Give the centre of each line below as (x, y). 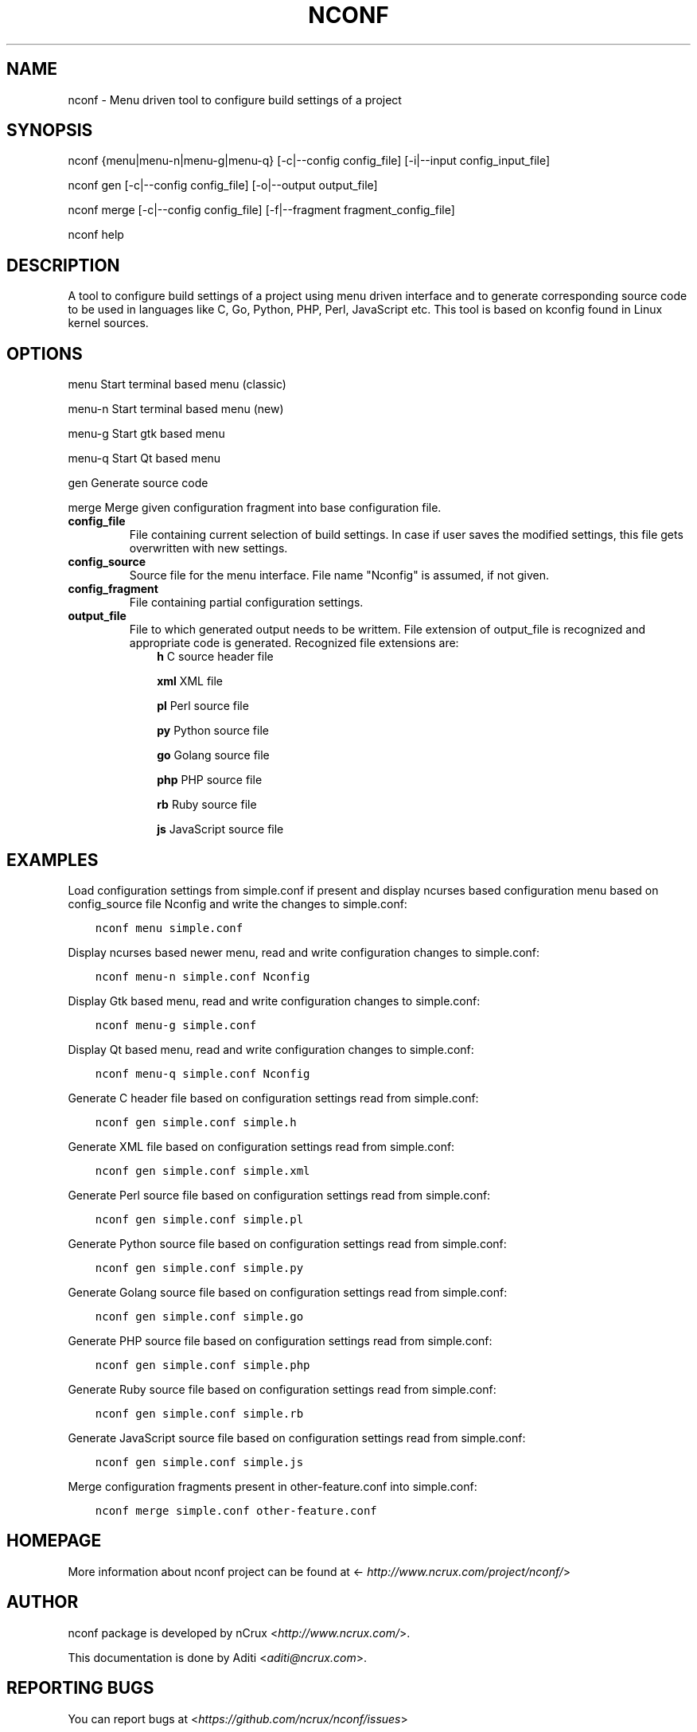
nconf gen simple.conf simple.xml (202, 1170)
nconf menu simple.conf (169, 928)
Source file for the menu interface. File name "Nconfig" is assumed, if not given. (339, 575)
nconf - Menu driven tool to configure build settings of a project (235, 99)
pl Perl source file (203, 706)
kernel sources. (108, 323)
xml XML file (190, 681)
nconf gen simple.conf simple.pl (199, 1219)
